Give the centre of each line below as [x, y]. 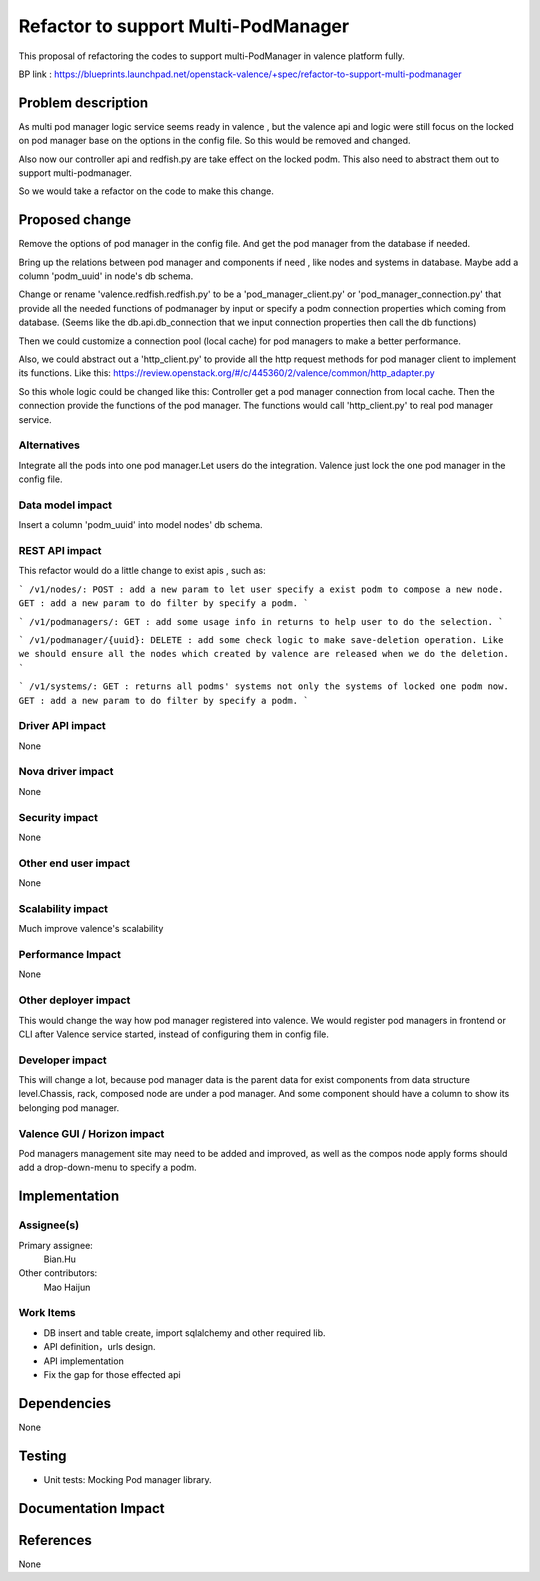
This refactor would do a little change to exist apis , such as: [142, 571]
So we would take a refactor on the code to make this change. [146, 191]
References [55, 1540]
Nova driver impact [66, 772]
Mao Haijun [67, 1287]
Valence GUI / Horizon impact [91, 1133]
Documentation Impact [91, 1508]
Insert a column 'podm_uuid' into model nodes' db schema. [141, 525]
